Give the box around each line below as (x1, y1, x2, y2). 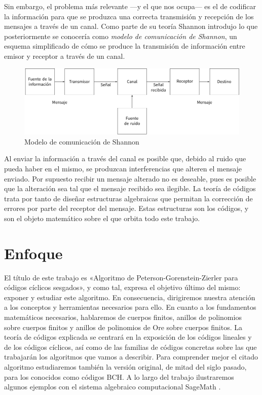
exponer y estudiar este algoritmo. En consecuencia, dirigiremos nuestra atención (4, 292, 255, 302)
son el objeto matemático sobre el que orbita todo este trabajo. (4, 212, 200, 223)
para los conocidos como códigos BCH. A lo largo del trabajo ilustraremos (4, 371, 234, 382)
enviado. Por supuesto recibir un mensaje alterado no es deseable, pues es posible (4, 173, 256, 184)
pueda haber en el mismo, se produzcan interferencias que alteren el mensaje (4, 163, 242, 173)
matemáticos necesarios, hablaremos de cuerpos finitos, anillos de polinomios (4, 312, 242, 322)
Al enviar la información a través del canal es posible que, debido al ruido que (4, 153, 246, 164)
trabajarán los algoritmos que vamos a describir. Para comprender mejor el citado (4, 351, 258, 362)
